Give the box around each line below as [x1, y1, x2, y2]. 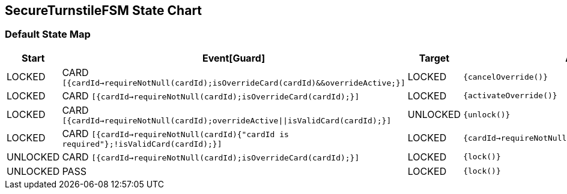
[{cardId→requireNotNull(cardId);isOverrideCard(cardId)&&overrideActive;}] [62, 78, 405, 87]
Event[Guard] [202, 51, 265, 64]
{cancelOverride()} [463, 72, 548, 81]
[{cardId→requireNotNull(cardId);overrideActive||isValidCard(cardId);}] [62, 116, 392, 125]
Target [419, 51, 450, 64]
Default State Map [5, 28, 91, 41]
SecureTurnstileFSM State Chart [5, 3, 202, 18]
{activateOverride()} [463, 91, 557, 101]
